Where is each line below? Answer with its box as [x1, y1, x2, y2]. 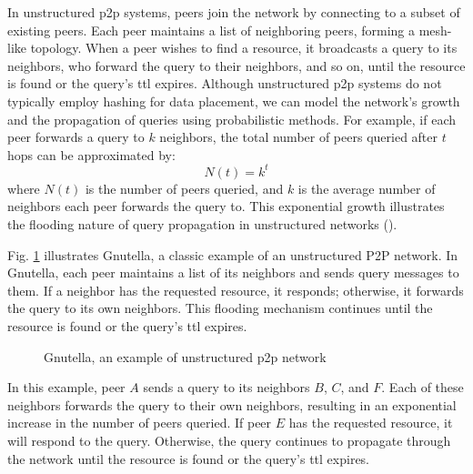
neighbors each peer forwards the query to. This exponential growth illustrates [7, 197, 445, 216]
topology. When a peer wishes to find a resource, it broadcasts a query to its [30, 38, 458, 57]
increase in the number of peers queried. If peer [7, 413, 272, 432]
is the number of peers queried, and [85, 178, 284, 197]
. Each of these [381, 378, 464, 397]
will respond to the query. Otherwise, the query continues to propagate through [7, 430, 451, 449]
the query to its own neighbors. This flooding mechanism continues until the [7, 298, 433, 318]
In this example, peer [7, 378, 126, 397]
